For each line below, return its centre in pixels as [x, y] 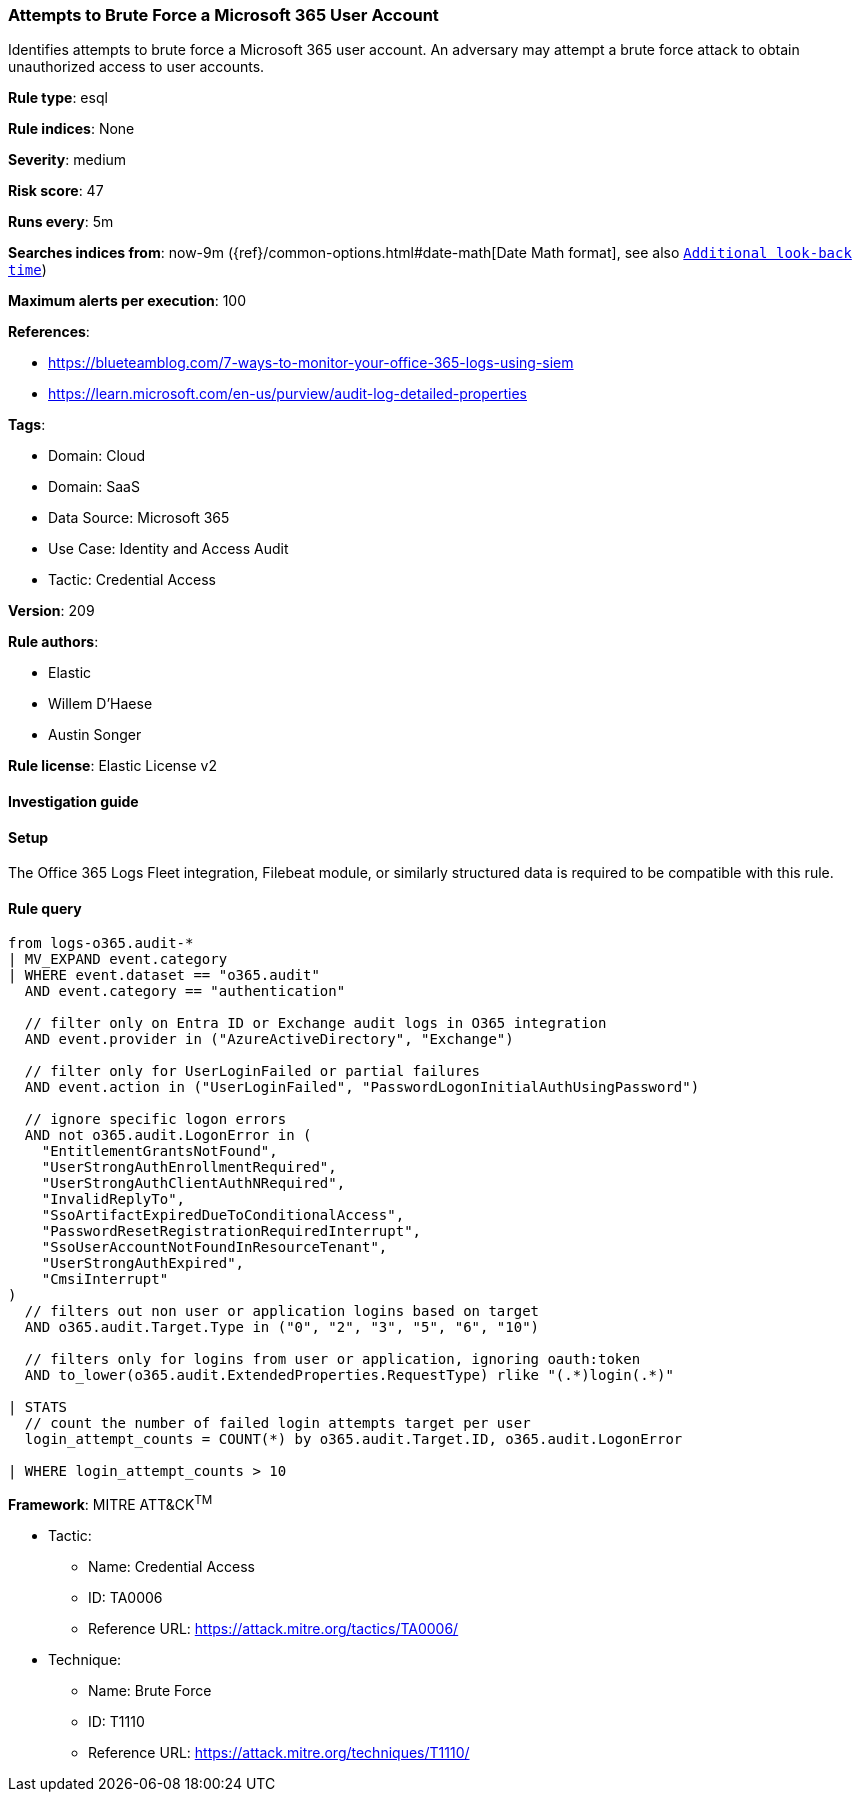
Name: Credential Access [171, 1567]
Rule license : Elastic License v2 [112, 766]
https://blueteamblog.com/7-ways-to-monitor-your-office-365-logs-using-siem [311, 363]
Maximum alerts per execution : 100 [127, 301]
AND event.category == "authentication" [185, 991]
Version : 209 [51, 611]
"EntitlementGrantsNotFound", [159, 1151]
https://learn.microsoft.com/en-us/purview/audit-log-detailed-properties [287, 394]
